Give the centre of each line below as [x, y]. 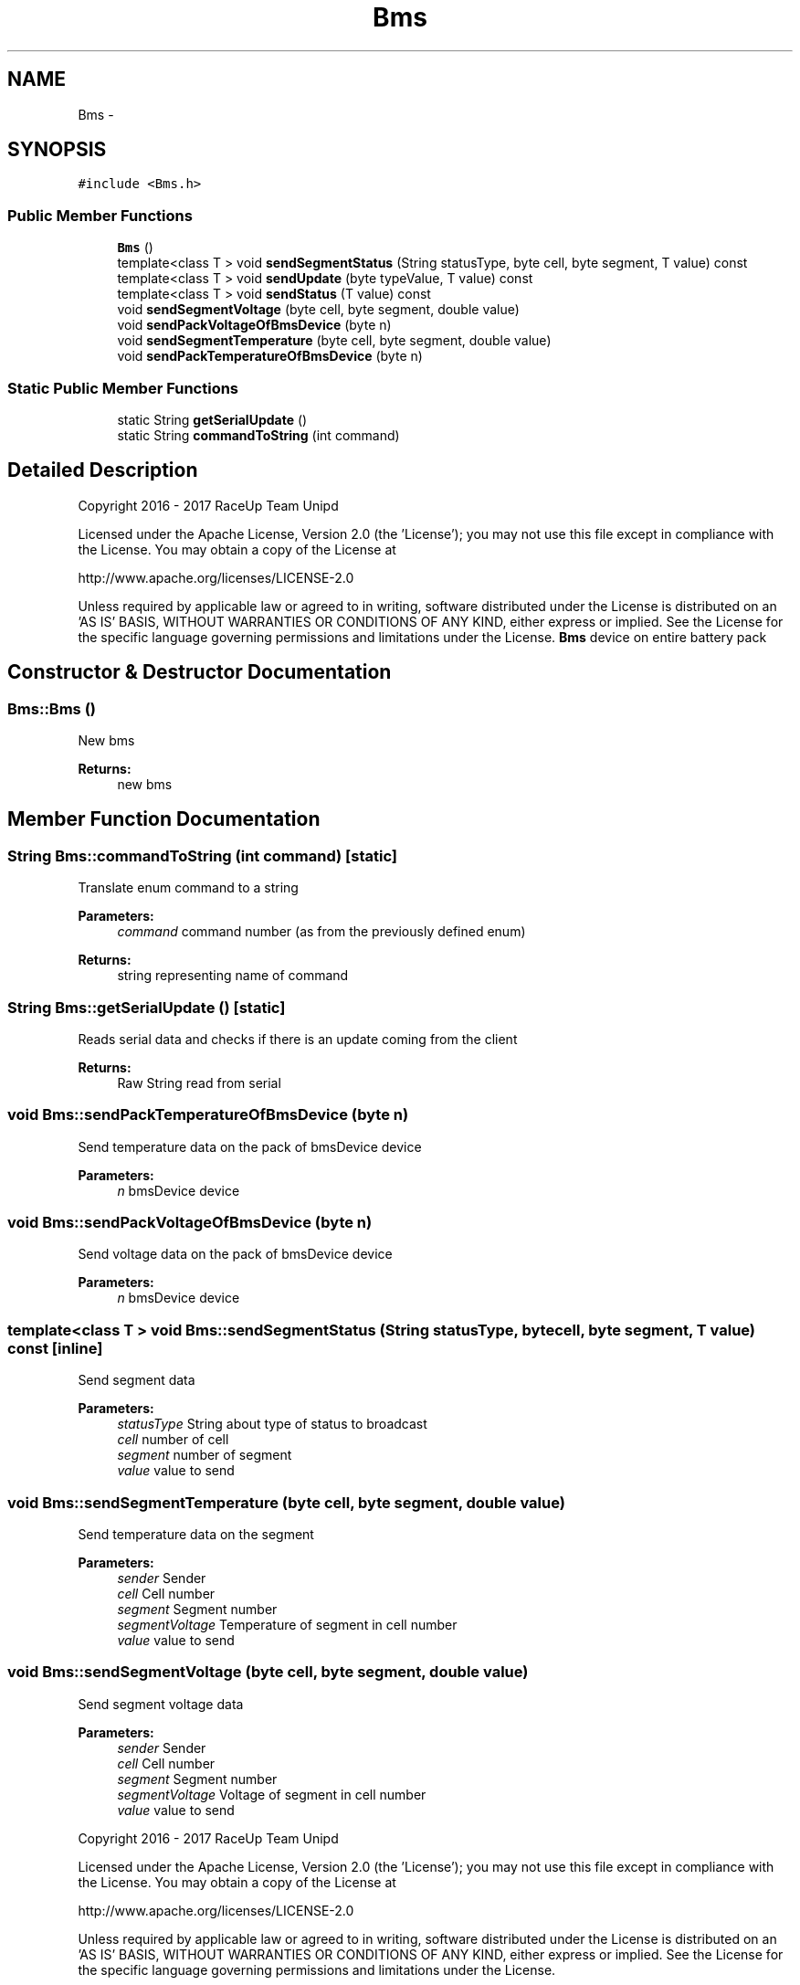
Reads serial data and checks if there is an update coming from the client [298, 1039]
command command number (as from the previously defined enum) [321, 932]
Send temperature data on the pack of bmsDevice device [250, 1146]
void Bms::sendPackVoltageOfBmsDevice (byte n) [190, 1223]
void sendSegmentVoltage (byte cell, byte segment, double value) [318, 310]
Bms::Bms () [52, 708]
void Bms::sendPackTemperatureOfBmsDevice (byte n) [208, 1115]
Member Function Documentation [164, 819]
